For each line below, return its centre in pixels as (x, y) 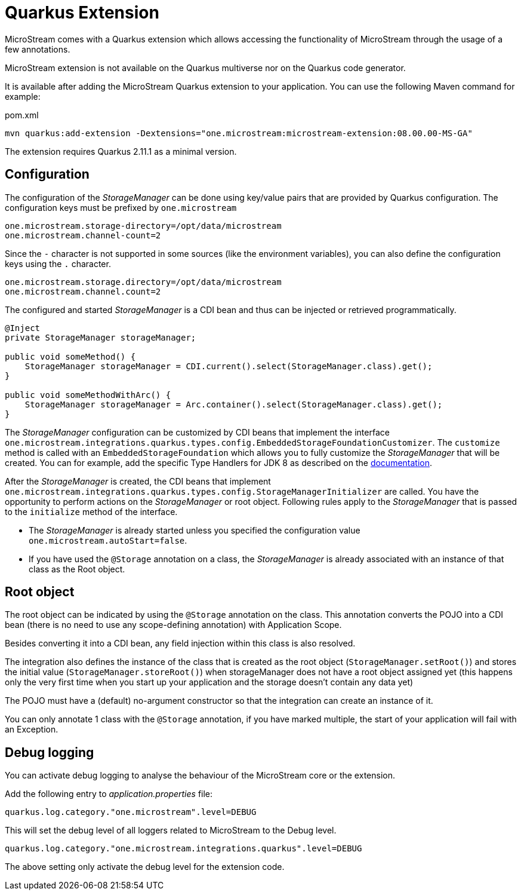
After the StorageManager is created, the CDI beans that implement (138, 481)
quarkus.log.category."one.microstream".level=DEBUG (131, 812)
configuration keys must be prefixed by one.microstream (121, 207)
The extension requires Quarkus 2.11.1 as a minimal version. (121, 151)
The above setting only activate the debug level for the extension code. (145, 867)
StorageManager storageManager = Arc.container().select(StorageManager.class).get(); (234, 404)
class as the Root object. (77, 569)
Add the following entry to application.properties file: (109, 794)
